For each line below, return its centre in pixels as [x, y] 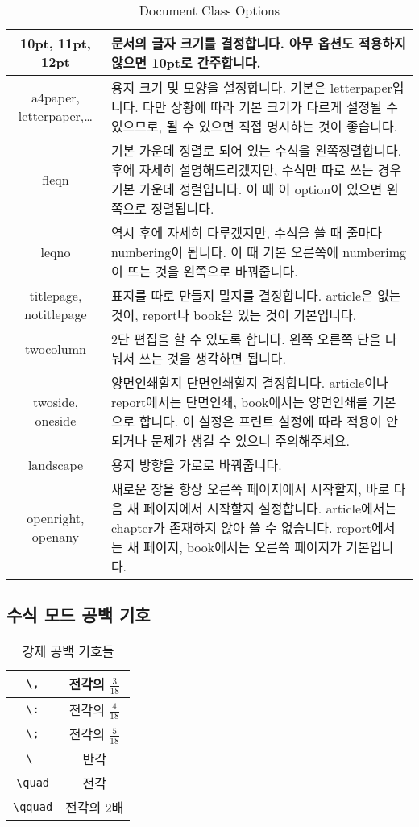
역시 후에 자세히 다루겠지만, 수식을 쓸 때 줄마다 [247, 233]
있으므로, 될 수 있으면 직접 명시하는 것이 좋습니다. [254, 126]
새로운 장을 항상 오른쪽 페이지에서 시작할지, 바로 [250, 489]
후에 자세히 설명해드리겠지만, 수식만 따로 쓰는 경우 [256, 170]
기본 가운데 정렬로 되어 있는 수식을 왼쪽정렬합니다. [256, 150]
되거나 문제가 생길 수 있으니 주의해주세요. [230, 441]
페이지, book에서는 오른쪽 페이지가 [243, 547]
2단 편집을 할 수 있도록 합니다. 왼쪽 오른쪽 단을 [246, 339]
